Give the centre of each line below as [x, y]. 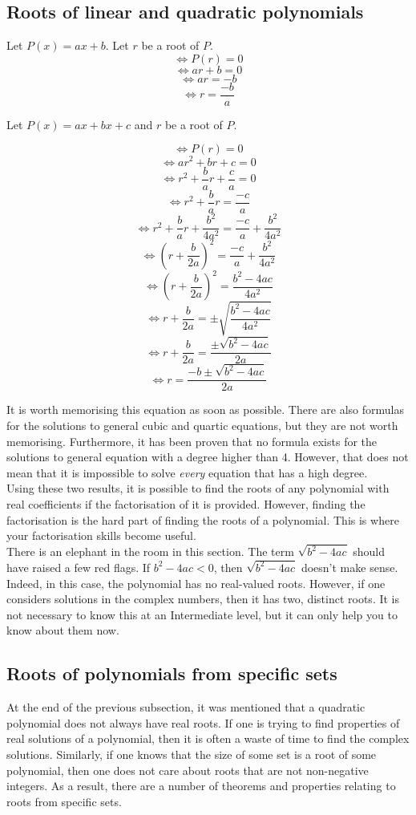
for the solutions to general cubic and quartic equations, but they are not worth [202, 426]
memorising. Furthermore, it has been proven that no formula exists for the [192, 441]
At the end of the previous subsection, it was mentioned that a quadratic [186, 707]
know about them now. [63, 630]
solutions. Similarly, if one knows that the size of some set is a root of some [192, 754]
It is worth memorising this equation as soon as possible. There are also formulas [205, 410]
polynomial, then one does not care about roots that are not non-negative [188, 770]
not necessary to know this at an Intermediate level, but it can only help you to [202, 614]
